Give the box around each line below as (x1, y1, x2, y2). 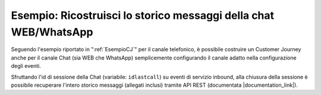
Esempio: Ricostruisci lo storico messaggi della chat (11, 9, 275, 22)
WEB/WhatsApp (11, 25, 93, 38)
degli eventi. (11, 63, 41, 70)
